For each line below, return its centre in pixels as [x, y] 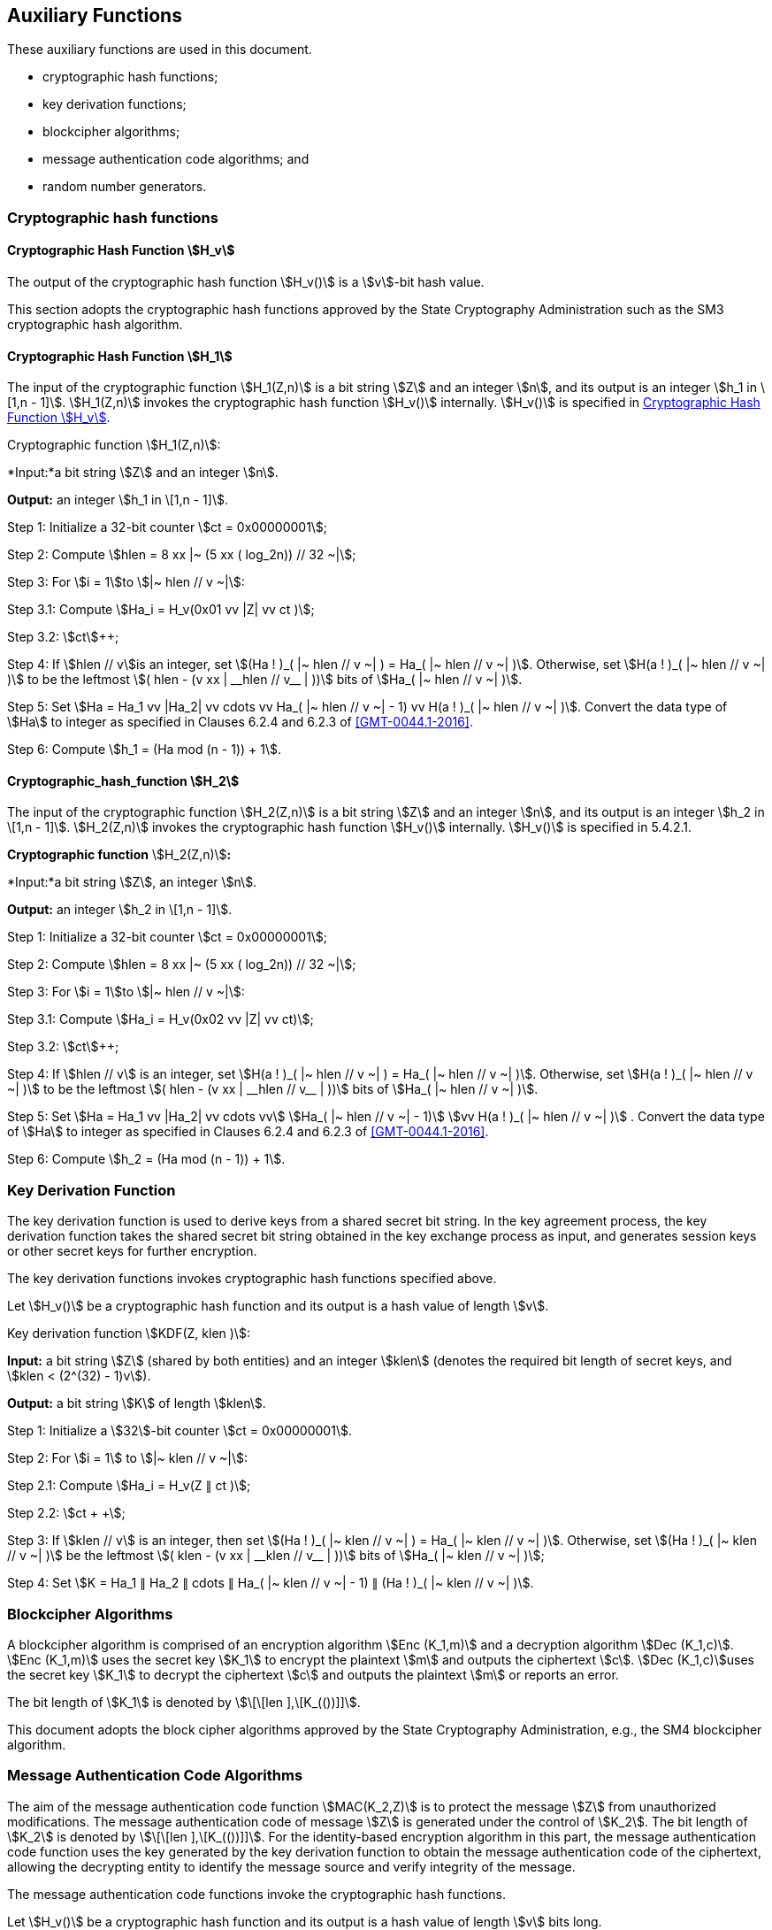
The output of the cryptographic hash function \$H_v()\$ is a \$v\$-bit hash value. [246, 282]
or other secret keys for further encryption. [132, 1251]
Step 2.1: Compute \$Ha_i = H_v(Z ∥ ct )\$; [129, 1486]
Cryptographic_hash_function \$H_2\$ [123, 780]
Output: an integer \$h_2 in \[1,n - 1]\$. [120, 910]
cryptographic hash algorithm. [95, 325]
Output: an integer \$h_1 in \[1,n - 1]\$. [118, 500]
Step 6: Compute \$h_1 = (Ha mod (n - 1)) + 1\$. [145, 750]
